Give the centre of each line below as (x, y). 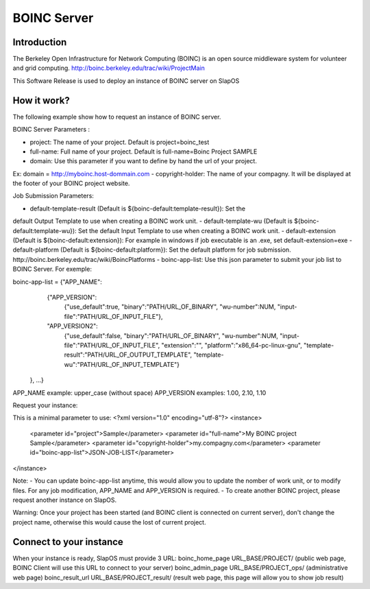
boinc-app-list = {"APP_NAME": (58, 282)
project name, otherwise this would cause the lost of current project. (109, 522)
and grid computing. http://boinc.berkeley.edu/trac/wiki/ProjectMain (109, 68)
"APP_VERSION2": (73, 326)
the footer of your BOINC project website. (71, 183)
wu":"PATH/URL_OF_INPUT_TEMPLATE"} (122, 364)
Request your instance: (45, 405)
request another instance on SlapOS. (64, 500)
